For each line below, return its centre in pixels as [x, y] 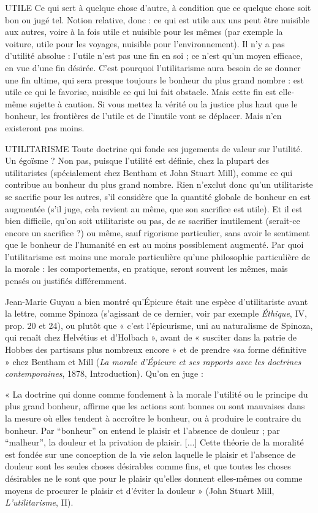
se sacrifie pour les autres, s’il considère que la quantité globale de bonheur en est [158, 196]
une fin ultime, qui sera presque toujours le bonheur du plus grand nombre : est [154, 79]
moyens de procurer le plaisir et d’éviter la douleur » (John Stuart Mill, [140, 490]
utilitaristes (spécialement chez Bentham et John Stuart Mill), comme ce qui [149, 172]
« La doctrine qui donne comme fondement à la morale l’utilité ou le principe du [157, 394]
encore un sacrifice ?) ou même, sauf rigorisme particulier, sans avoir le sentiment [158, 232]
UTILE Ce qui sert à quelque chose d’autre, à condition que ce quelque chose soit [158, 7]
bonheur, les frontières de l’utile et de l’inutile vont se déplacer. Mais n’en [143, 116]
